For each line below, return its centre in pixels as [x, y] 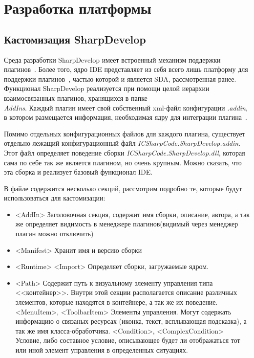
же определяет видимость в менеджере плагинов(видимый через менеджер [127, 224]
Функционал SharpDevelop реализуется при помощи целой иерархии [107, 88]
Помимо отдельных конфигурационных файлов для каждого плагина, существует [125, 133]
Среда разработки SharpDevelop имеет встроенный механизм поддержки [112, 59]
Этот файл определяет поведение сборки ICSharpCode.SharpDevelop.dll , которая [125, 152]
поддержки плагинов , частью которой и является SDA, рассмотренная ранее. [120, 78]
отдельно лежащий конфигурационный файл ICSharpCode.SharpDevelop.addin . [122, 143]
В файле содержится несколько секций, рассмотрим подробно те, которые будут [123, 188]
